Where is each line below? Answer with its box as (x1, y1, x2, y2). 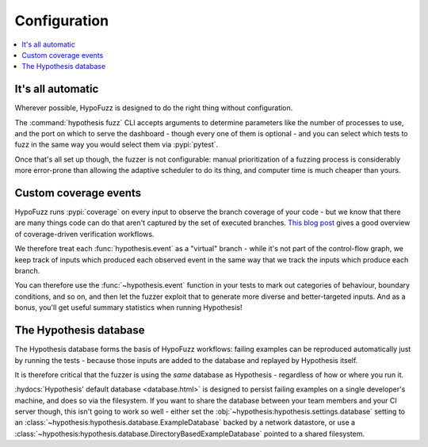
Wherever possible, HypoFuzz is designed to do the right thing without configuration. (14, 103, 293, 113)
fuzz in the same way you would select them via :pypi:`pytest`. (14, 139, 219, 150)
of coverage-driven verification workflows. (14, 229, 155, 239)
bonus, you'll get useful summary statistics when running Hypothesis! (14, 303, 243, 312)
